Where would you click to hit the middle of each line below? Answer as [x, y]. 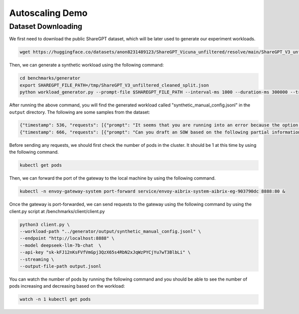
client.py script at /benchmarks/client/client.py [57, 211]
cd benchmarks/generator [50, 78]
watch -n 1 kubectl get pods [55, 299]
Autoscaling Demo [48, 13]
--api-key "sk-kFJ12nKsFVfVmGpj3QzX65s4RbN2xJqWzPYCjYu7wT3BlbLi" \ [105, 252]
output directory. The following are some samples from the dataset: [80, 112]
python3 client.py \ [45, 224]
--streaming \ [37, 259]
